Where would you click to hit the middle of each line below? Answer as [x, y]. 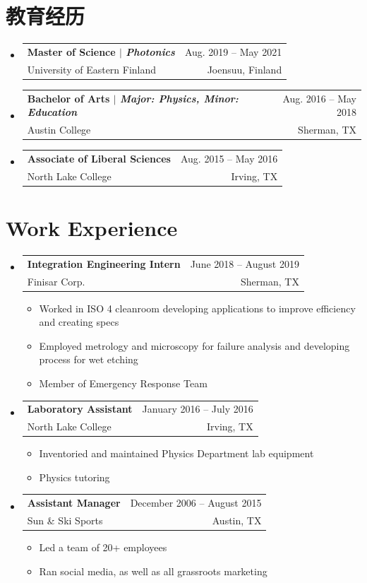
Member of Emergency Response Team [123, 383]
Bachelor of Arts [68, 98]
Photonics [150, 51]
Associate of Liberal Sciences [99, 158]
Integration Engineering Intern [104, 263]
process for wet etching [89, 359]
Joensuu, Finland [245, 69]
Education [52, 112]
